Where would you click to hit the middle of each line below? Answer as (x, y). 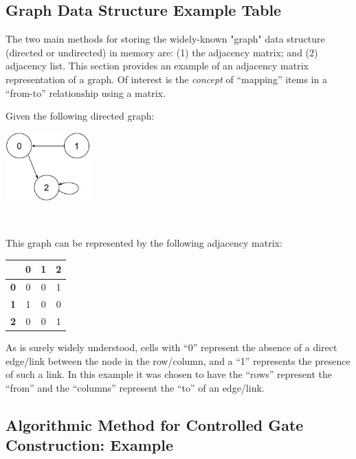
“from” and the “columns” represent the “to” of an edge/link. (135, 387)
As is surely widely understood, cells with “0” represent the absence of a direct (171, 347)
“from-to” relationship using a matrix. (86, 92)
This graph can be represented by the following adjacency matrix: (144, 243)
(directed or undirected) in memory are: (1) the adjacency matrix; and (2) (162, 52)
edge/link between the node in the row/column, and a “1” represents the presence (178, 360)
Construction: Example (89, 445)
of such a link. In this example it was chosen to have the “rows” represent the (169, 374)
